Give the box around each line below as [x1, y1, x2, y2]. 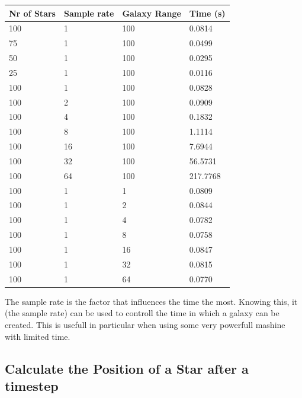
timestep [5, 376, 59, 394]
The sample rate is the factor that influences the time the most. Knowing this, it [5, 295, 298, 307]
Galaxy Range [122, 7, 181, 19]
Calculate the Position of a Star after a [5, 359, 249, 377]
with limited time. [5, 330, 70, 342]
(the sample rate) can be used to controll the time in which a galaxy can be [5, 307, 279, 319]
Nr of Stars [9, 7, 56, 19]
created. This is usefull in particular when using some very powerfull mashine [5, 318, 285, 330]
